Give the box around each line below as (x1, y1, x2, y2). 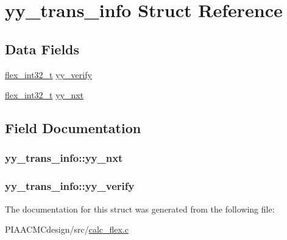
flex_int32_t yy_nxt (5, 89, 84, 101)
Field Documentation (5, 118, 141, 137)
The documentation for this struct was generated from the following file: (5, 202, 275, 215)
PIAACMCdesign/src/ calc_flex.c (5, 223, 129, 236)
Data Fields (5, 39, 80, 58)
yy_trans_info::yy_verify (5, 178, 135, 194)
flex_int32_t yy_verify (5, 68, 92, 81)
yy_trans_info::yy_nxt (5, 150, 123, 165)
